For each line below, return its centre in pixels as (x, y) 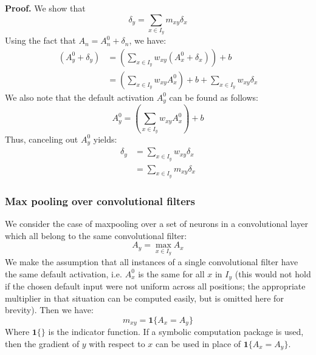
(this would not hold (273, 273)
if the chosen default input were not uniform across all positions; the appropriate (155, 286)
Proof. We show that (45, 8)
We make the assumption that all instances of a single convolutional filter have (152, 261)
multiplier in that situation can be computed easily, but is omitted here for (144, 298)
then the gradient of (42, 343)
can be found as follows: (214, 97)
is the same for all (171, 273)
